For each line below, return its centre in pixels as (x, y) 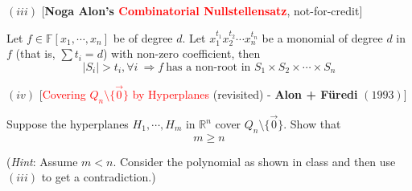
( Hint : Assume (42, 161)
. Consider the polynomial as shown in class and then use (254, 161)
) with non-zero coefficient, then (181, 53)
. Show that (312, 124)
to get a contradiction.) (99, 177)
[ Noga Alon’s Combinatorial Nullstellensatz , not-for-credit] (202, 10)
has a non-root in (208, 67)
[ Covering (62, 94)
